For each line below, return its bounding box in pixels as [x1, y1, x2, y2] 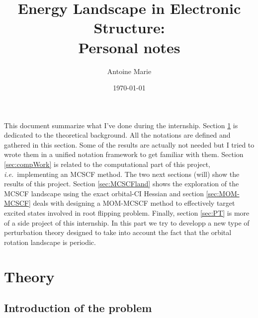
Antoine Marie [107, 66, 152, 76]
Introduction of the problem [4, 300, 152, 316]
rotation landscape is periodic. [4, 237, 96, 247]
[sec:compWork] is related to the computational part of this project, [4, 159, 210, 169]
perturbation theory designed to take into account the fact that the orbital [4, 227, 232, 238]
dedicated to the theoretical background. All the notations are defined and [4, 130, 231, 140]
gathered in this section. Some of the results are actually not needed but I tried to [4, 139, 255, 150]
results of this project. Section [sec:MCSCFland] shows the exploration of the [4, 178, 239, 189]
